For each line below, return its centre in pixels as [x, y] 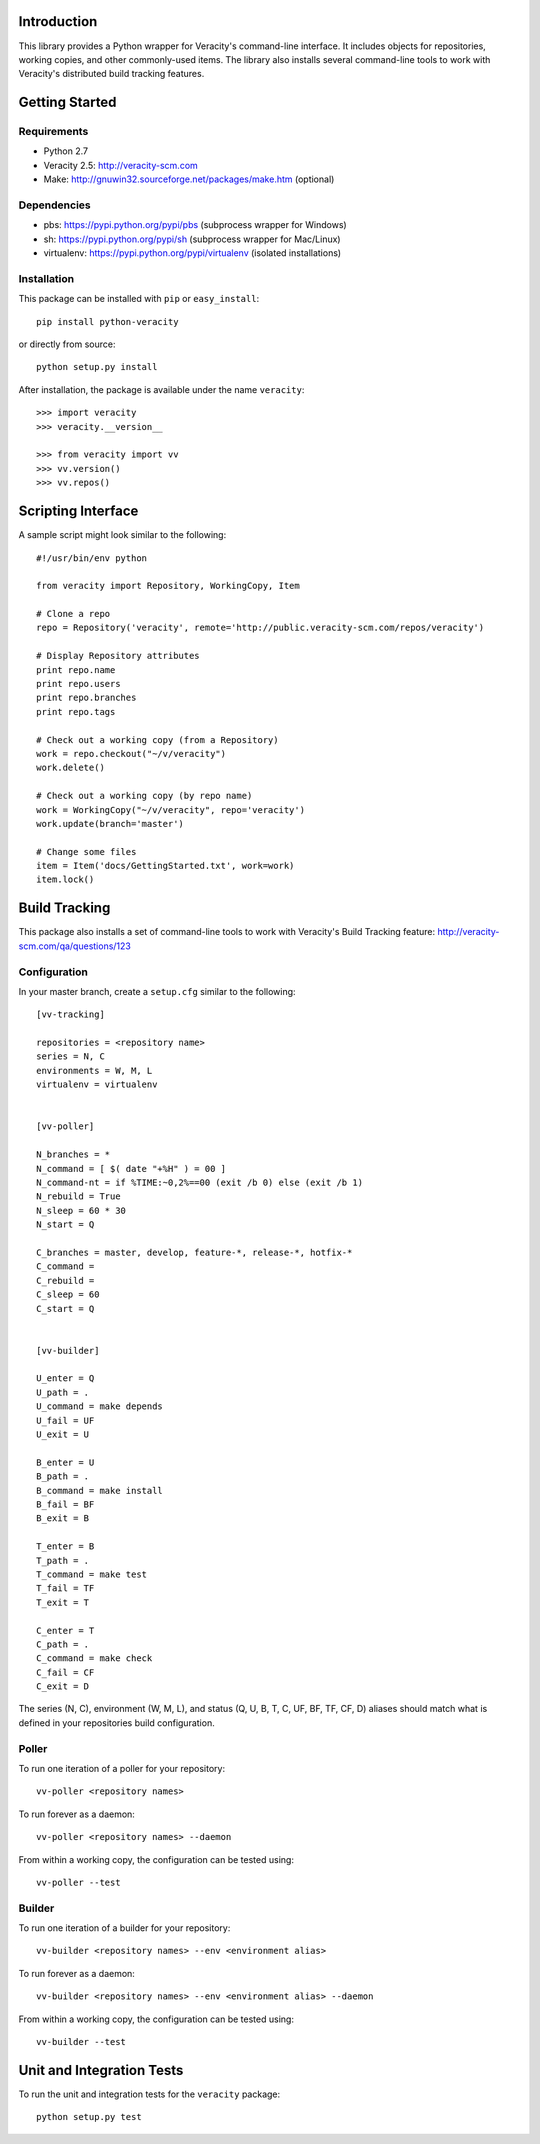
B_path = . [63, 1476]
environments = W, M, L [94, 1070]
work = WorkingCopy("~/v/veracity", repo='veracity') [170, 809]
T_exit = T [63, 1602]
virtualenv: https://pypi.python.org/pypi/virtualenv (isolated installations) [192, 253]
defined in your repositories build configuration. [116, 1722]
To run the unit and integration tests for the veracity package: [149, 2094]
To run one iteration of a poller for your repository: [121, 1768]
